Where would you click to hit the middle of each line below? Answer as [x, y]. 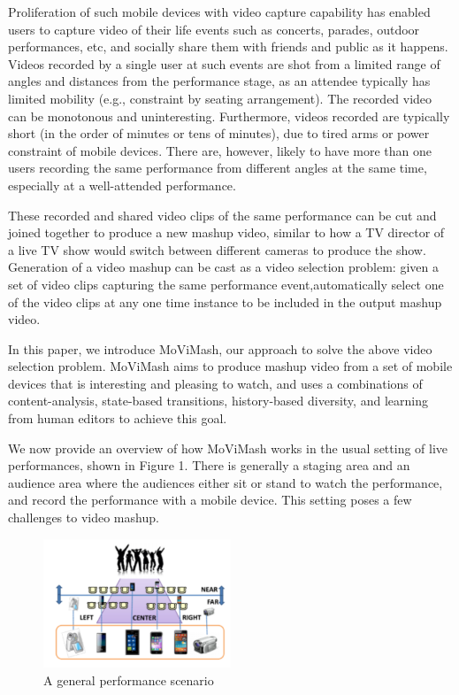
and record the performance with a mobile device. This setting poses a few [210, 500]
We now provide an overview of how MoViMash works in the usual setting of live [228, 448]
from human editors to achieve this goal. [118, 418]
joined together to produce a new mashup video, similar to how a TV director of [226, 232]
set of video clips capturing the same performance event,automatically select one [226, 284]
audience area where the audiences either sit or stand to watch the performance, [226, 482]
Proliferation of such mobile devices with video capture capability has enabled [219, 12]
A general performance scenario [129, 680]
